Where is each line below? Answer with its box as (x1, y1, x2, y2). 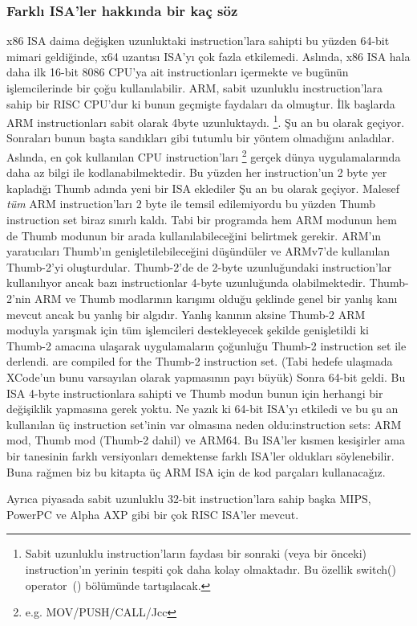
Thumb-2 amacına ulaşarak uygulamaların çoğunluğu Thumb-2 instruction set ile (6, 337, 407, 354)
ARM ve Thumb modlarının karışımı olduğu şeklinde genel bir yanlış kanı (34, 290, 398, 307)
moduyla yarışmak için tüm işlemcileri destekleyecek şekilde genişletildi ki (6, 321, 369, 338)
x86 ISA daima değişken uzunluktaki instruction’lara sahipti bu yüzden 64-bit (6, 32, 390, 49)
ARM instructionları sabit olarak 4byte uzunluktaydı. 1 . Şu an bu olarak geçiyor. (6, 112, 405, 130)
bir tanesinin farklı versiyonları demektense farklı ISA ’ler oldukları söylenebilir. (6, 447, 395, 464)
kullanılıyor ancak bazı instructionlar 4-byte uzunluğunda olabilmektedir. (6, 274, 366, 291)
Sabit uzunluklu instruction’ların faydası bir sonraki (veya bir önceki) (25, 545, 366, 562)
